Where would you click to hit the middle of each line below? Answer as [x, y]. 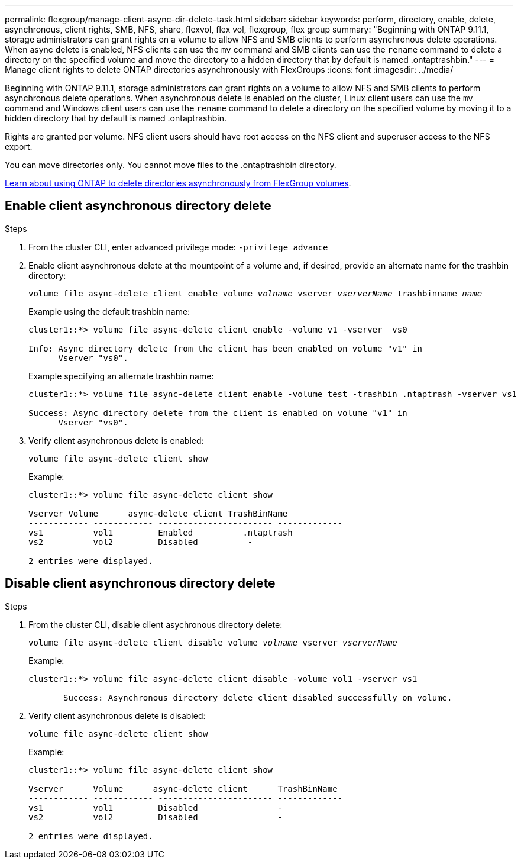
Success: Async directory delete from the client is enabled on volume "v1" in [218, 413]
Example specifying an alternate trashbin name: [121, 376]
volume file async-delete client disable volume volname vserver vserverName [213, 642]
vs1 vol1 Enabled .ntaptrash [161, 532]
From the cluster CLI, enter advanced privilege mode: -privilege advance [178, 247]
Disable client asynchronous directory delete [140, 583]
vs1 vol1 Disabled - [156, 807]
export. [19, 146]
